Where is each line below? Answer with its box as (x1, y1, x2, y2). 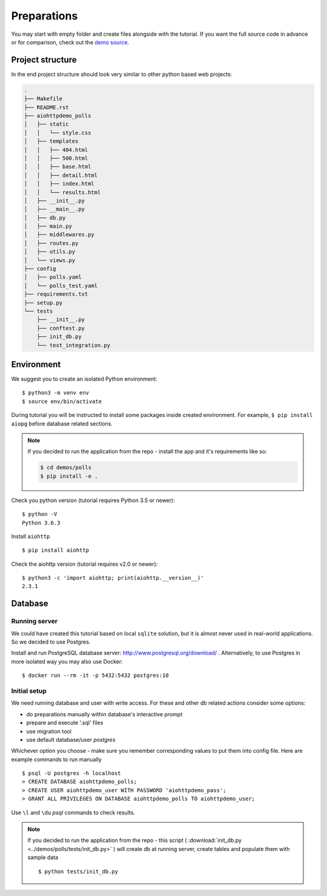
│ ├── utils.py (24, 248, 76, 255)
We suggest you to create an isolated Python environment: (11, 375, 157, 382)
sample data (27, 854, 59, 861)
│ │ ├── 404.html (24, 146, 88, 153)
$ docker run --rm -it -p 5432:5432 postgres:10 (22, 672, 169, 679)
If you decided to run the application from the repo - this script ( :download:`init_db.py (27, 837, 242, 844)
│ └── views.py (24, 257, 76, 263)
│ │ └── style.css (24, 129, 91, 136)
